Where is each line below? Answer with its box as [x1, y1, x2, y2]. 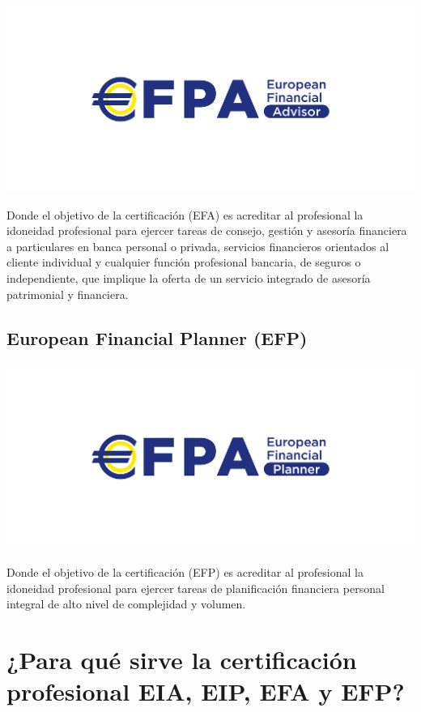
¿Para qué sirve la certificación [6, 643, 357, 676]
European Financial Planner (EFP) [6, 325, 308, 350]
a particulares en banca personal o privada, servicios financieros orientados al [6, 237, 389, 254]
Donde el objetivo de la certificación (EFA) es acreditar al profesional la [6, 206, 364, 223]
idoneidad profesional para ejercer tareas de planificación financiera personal [6, 579, 385, 596]
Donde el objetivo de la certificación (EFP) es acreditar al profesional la [6, 564, 364, 581]
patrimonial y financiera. [6, 285, 129, 302]
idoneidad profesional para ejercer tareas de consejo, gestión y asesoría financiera [6, 222, 407, 239]
